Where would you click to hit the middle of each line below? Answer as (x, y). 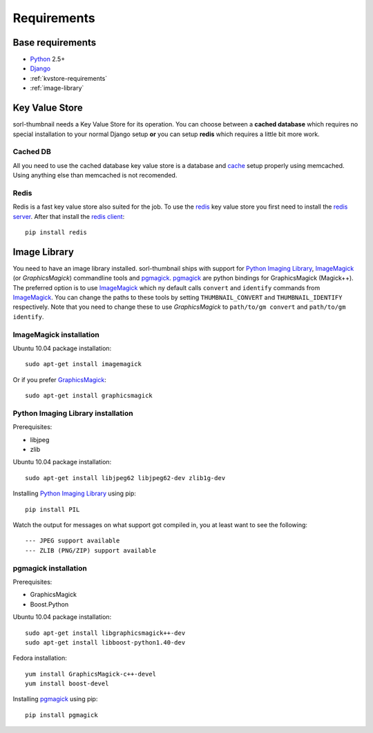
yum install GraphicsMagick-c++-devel (91, 674)
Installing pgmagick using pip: (55, 699)
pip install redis (56, 232)
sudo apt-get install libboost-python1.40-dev (105, 642)
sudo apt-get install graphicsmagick (89, 396)
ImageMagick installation (56, 334)
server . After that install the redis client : (69, 216)
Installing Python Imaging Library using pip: (74, 493)
